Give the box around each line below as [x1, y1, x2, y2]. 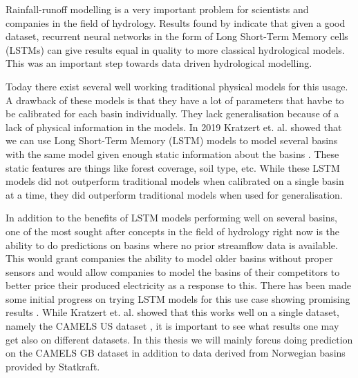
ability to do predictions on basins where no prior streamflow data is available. [6, 237, 338, 252]
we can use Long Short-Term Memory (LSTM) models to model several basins [6, 133, 338, 148]
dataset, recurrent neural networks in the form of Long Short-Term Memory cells [6, 29, 348, 43]
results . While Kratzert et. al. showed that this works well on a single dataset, [6, 305, 339, 319]
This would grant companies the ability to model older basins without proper [6, 251, 333, 266]
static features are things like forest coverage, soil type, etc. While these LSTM [6, 160, 340, 175]
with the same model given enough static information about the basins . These [6, 146, 339, 161]
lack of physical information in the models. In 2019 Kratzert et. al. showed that [6, 119, 342, 134]
